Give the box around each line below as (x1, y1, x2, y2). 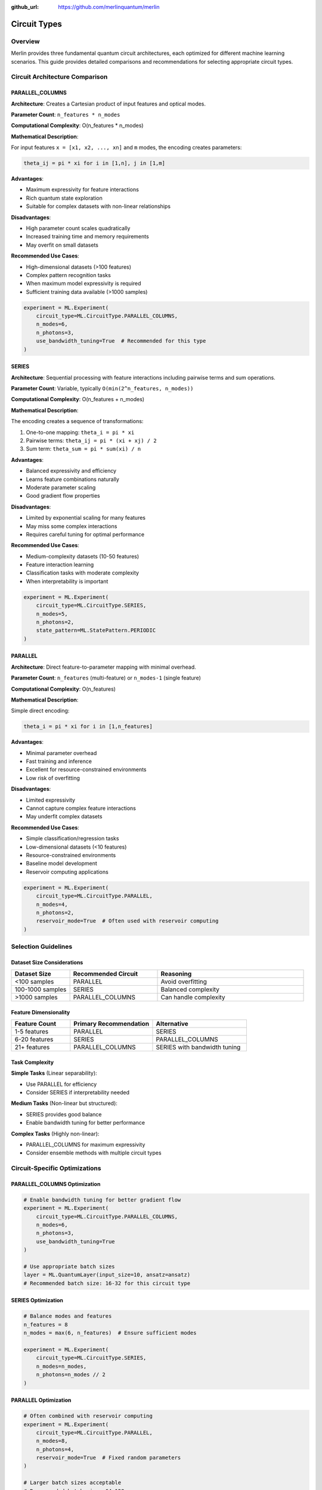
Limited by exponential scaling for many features (26, 514, 146, 521)
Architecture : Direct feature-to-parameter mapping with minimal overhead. (11, 663, 196, 670)
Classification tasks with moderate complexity (26, 569, 140, 576)
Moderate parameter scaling (26, 483, 96, 491)
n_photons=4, (36, 1446, 75, 1452)
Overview (11, 37, 40, 45)
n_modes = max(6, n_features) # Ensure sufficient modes (23, 1330, 197, 1336)
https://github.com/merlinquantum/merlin (58, 4, 160, 10)
